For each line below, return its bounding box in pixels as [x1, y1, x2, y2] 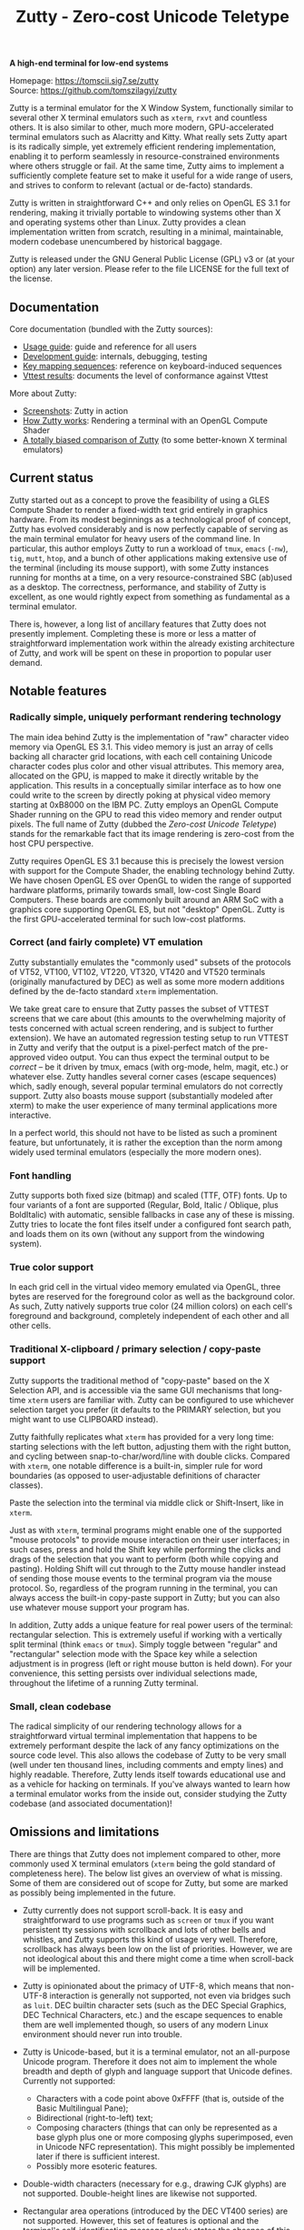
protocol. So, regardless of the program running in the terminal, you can [9, 1582, 279, 1593]
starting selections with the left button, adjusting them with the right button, [9, 1441, 291, 1452]
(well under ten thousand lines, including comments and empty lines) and [9, 1759, 284, 1770]
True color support [9, 1261, 94, 1274]
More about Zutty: [9, 388, 77, 398]
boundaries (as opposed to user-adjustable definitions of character [9, 1470, 260, 1481]
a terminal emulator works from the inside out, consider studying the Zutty [9, 1788, 288, 1799]
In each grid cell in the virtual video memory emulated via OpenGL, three [9, 1281, 281, 1292]
